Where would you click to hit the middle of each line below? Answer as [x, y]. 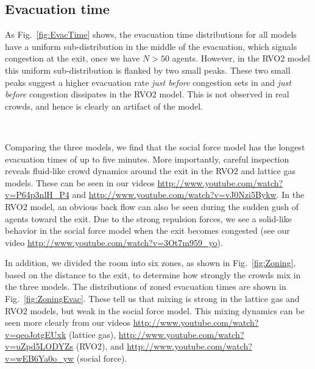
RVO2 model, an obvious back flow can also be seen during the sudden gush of [152, 206]
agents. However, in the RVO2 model [241, 58]
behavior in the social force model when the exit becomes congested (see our [147, 230]
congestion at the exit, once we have [73, 58]
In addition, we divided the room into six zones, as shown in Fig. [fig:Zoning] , [150, 263]
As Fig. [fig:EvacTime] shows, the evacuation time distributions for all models [151, 34]
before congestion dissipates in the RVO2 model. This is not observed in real [147, 94]
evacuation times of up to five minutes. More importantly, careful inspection [147, 159]
